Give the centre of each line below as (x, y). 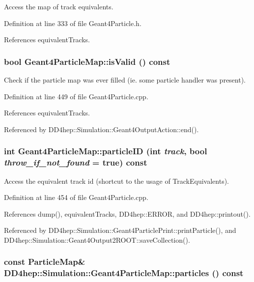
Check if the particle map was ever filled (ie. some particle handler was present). (125, 80)
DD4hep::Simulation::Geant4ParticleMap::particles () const (124, 273)
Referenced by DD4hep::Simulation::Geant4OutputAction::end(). (101, 129)
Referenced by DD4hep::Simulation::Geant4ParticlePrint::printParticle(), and (120, 230)
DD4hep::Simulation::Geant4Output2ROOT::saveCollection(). (97, 240)
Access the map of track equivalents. (59, 6)
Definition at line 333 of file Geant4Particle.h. (73, 23)
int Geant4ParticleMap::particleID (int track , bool (106, 151)
